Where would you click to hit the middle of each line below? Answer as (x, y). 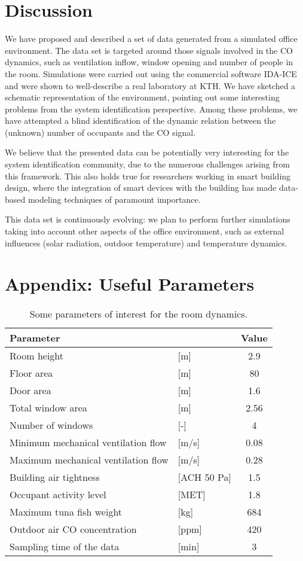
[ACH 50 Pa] (204, 477)
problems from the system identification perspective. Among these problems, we (151, 109)
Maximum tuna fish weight (66, 512)
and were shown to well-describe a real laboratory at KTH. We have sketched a (150, 85)
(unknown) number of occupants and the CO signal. (100, 132)
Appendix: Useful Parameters (130, 284)
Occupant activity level (58, 495)
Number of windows (51, 425)
